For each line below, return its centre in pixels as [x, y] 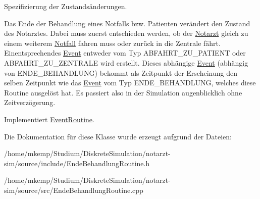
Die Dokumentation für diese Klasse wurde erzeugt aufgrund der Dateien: [118, 136]
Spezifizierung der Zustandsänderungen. [66, 6]
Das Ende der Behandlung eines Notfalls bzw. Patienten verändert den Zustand [127, 23]
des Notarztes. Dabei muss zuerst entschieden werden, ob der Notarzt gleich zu [126, 33]
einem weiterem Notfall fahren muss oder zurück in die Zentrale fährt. [112, 43]
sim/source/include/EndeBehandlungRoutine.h [77, 163]
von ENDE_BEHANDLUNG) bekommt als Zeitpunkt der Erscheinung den [121, 72]
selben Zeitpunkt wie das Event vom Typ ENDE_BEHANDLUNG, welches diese [130, 83]
